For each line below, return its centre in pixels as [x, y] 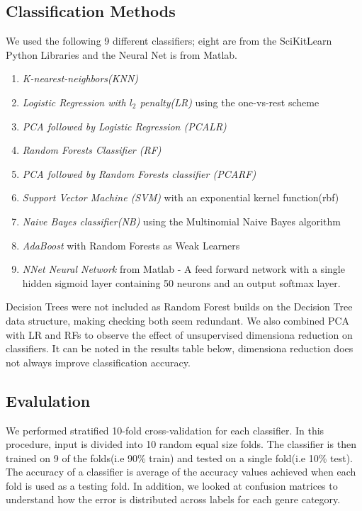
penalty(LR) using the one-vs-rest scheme [230, 102]
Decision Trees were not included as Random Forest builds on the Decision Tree [179, 307]
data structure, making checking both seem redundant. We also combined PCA [178, 320]
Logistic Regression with [74, 102]
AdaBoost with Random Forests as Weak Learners [131, 245]
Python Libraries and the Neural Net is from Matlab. [122, 54]
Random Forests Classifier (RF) [92, 150]
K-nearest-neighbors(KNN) [80, 78]
